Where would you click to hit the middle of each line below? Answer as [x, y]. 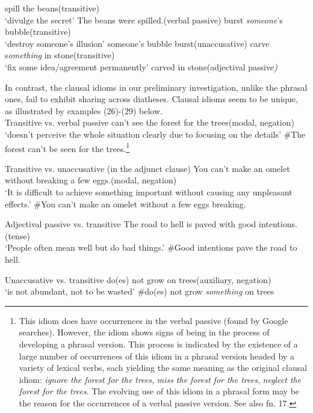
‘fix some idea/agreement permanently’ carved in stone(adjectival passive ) [141, 66]
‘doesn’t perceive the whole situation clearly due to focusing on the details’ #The [155, 134]
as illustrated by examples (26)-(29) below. [84, 110]
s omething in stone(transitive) [60, 55]
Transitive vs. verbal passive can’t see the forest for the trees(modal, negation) [150, 122]
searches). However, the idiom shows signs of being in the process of [144, 332]
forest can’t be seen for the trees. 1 [67, 147]
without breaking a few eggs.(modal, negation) [91, 180]
